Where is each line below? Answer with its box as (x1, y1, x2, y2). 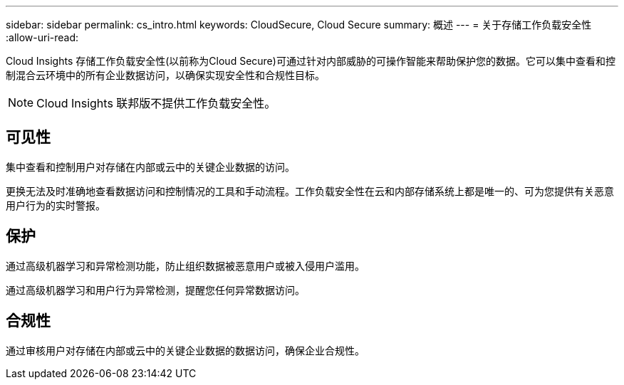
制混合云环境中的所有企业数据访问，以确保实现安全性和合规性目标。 (6, 69, 325, 81)
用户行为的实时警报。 (6, 199, 105, 211)
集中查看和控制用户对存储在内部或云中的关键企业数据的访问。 (6, 160, 295, 173)
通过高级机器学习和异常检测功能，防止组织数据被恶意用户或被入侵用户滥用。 (6, 259, 365, 272)
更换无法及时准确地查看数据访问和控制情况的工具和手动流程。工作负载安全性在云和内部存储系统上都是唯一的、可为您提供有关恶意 (6, 184, 614, 197)
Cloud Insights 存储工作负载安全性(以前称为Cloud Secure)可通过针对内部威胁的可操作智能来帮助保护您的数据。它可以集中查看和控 (6, 55, 615, 67)
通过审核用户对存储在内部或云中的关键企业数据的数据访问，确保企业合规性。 (6, 344, 365, 357)
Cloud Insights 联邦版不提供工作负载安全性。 (36, 96, 276, 110)
